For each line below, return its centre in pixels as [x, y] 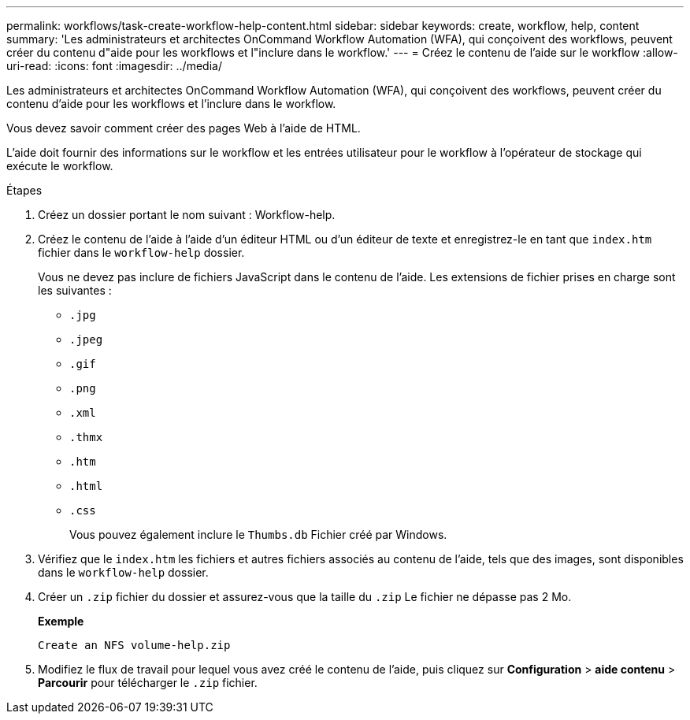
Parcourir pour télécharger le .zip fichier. [148, 683]
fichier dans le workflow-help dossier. [141, 252]
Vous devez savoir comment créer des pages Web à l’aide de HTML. [184, 128]
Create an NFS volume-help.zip [134, 645]
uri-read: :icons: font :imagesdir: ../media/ [114, 66]
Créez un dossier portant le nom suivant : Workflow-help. [187, 215]
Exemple [61, 621]
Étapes [24, 190]
